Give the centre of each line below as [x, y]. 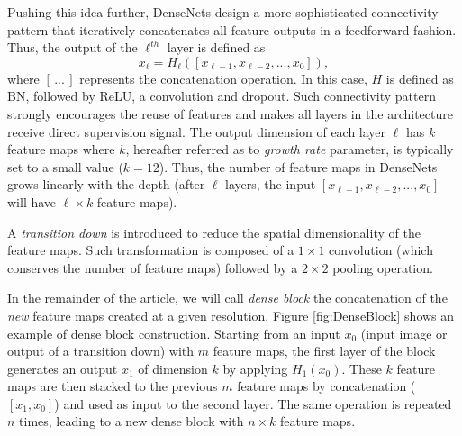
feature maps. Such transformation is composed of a [151, 250]
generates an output [63, 368]
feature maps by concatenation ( [326, 386]
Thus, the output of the [72, 47]
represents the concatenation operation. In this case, [223, 78]
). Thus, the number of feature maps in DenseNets [298, 166]
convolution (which [381, 250]
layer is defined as [216, 47]
